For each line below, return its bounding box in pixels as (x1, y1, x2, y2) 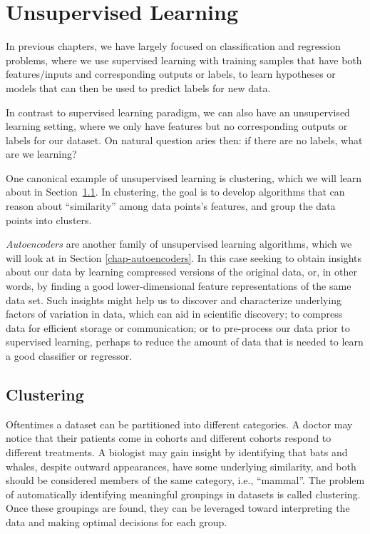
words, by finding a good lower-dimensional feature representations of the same (6, 278, 351, 293)
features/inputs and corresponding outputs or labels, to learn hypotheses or (6, 66, 336, 81)
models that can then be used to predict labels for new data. (6, 80, 271, 95)
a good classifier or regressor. (6, 348, 133, 363)
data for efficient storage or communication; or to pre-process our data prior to (6, 320, 350, 335)
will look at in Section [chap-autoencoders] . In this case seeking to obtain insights (6, 250, 362, 265)
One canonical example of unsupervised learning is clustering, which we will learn (6, 170, 362, 185)
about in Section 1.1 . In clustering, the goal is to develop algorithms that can (6, 184, 345, 199)
